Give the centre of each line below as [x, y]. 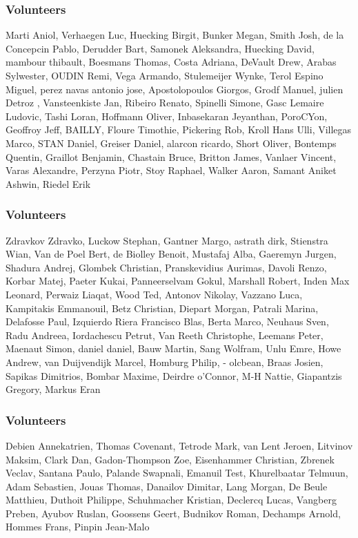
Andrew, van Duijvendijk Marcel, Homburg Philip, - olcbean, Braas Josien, [165, 362]
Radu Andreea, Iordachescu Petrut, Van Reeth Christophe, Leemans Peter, [165, 335]
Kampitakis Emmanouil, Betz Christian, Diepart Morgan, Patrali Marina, [162, 308]
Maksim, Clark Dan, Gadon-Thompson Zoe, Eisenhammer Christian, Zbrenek [170, 459]
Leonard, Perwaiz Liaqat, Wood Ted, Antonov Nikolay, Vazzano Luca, [154, 294]
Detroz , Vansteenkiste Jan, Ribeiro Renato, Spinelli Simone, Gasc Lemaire [165, 103]
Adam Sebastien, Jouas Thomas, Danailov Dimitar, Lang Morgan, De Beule [167, 486]
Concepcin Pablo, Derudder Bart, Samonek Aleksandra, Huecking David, [160, 48]
